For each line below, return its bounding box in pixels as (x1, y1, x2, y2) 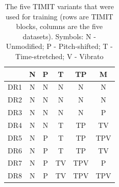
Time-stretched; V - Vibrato (15, 50, 104, 61)
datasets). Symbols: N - (22, 31, 96, 41)
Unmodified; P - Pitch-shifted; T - (6, 41, 113, 51)
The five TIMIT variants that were (5, 1, 114, 11)
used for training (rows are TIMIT (5, 11, 113, 21)
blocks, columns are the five (16, 21, 103, 32)
